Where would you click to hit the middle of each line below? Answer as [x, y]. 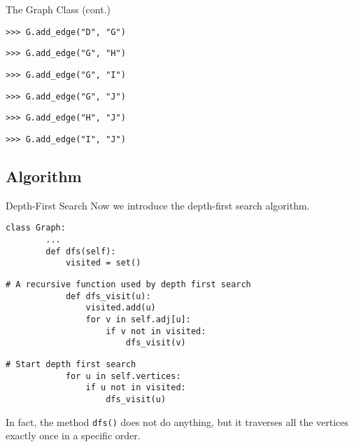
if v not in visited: [156, 331]
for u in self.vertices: [123, 376]
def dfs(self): [81, 251]
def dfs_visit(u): [108, 296]
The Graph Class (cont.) [58, 9]
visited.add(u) [121, 308]
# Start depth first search [71, 364]
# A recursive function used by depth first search [128, 284]
